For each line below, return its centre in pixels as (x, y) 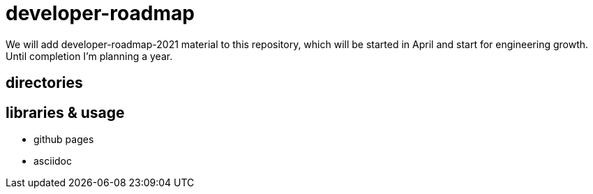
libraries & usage (65, 112)
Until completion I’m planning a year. (89, 56)
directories (44, 83)
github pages (64, 140)
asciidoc (53, 161)
